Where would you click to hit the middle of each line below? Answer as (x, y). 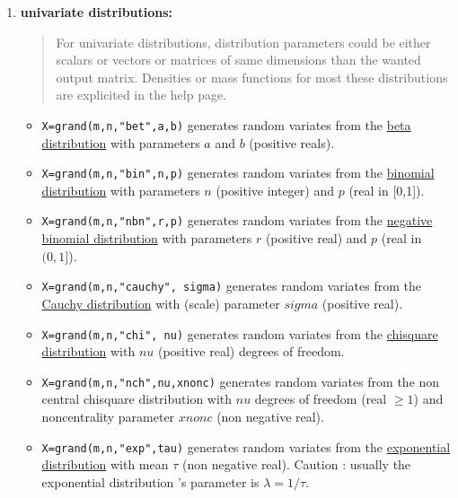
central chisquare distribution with (137, 399)
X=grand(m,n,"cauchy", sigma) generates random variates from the (232, 286)
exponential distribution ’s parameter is (150, 481)
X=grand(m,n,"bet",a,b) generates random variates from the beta (226, 124)
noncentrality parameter (108, 417)
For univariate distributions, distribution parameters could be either (243, 42)
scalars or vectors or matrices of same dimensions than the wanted (238, 60)
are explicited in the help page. (141, 95)
